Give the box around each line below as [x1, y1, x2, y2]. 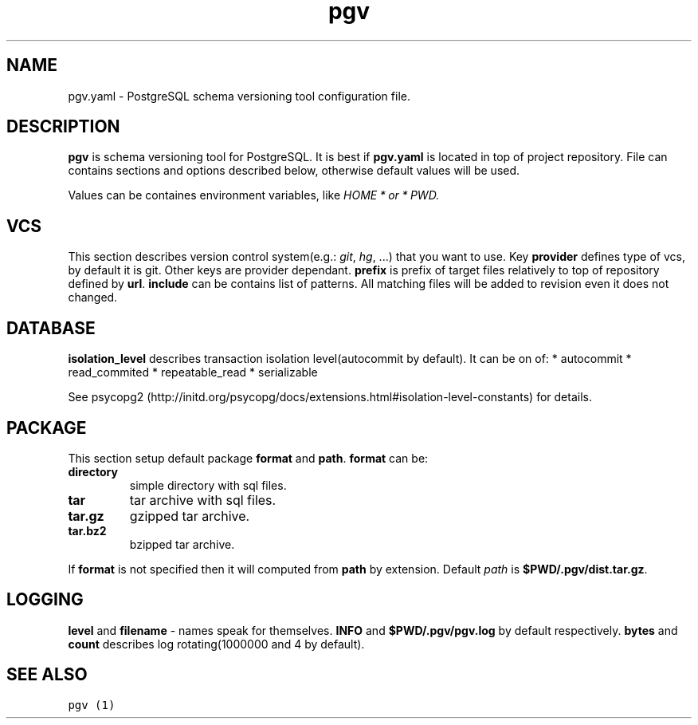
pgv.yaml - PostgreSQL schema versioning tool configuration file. [68, 89, 410, 103]
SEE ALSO [6, 664, 88, 685]
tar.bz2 [68, 523, 107, 538]
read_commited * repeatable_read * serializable [68, 365, 318, 380]
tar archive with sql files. [129, 491, 276, 508]
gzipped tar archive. [129, 507, 250, 524]
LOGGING [6, 589, 84, 610]
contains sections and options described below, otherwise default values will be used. [68, 164, 520, 178]
